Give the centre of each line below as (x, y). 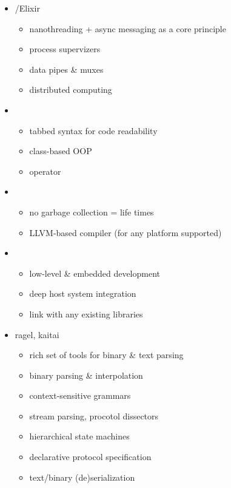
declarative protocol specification (90, 457)
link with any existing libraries (86, 313)
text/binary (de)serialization (82, 477)
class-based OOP (61, 151)
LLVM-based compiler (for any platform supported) (126, 232)
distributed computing (71, 90)
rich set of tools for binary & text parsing (106, 355)
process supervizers (65, 49)
